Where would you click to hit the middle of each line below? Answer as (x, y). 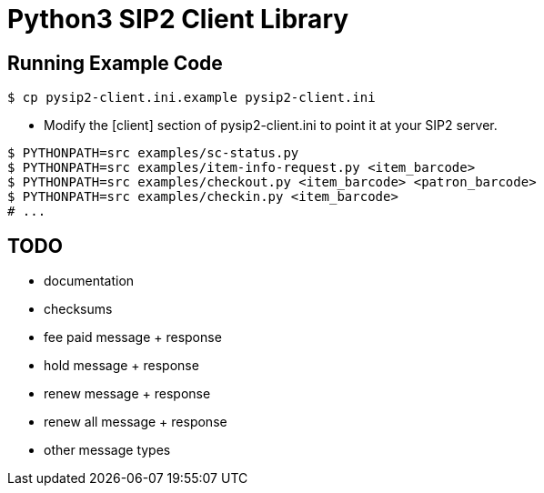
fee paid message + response (133, 337)
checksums (78, 309)
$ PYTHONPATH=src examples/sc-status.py (153, 153)
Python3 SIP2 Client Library (178, 19)
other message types (107, 450)
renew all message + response (136, 422)
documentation (89, 281)
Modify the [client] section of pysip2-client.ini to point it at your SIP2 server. (271, 126)
